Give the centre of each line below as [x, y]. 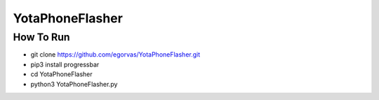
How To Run [41, 37]
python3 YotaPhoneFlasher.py [74, 84]
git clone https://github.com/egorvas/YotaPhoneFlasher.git [115, 55]
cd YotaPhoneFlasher [61, 74]
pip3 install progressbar [65, 64]
